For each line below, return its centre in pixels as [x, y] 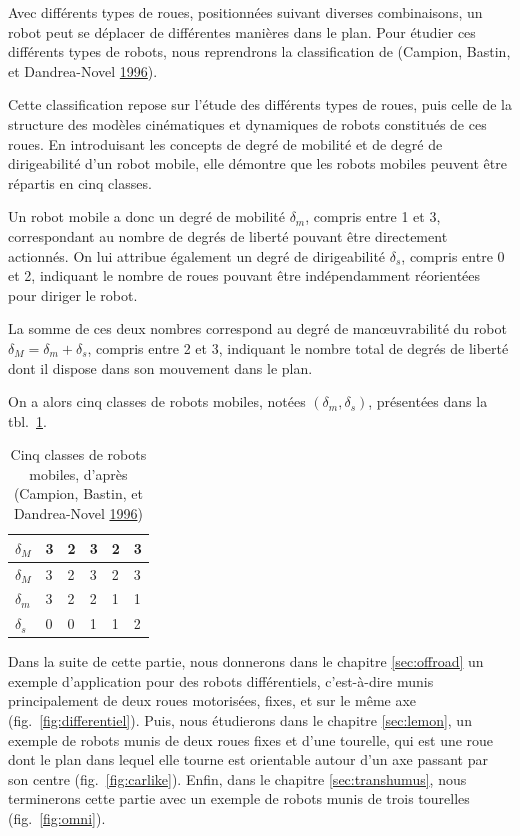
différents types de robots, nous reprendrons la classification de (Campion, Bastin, [259, 51]
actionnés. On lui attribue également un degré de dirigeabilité [197, 255]
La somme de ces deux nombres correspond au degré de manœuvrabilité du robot [257, 328]
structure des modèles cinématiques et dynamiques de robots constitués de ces [247, 123]
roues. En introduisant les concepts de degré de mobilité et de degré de [225, 143]
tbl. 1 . [27, 420]
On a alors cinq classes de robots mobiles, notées [157, 401]
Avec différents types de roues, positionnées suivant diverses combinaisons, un [245, 12]
